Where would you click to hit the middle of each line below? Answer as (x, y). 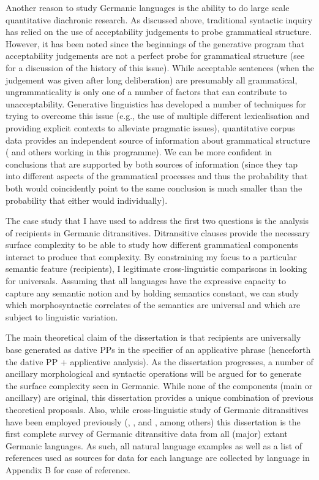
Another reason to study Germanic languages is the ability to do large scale (148, 7)
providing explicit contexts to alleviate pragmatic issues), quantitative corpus (150, 127)
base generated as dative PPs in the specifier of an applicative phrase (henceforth (158, 350)
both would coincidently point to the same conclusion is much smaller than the (154, 188)
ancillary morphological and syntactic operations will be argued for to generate (154, 374)
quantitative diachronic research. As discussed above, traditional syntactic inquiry (159, 19)
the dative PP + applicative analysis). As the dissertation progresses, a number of (159, 361)
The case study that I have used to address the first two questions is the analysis (157, 221)
